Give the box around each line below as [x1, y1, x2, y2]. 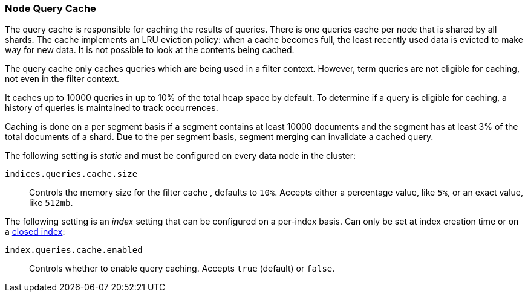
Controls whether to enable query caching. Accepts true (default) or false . [29, 263, 335, 274]
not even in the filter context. [5, 74, 120, 85]
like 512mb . [29, 197, 73, 208]
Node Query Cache [5, 2, 96, 14]
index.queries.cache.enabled [5, 245, 143, 255]
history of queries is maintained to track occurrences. [5, 103, 218, 113]
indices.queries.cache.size [5, 169, 138, 179]
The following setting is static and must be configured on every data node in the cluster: [5, 150, 356, 161]
